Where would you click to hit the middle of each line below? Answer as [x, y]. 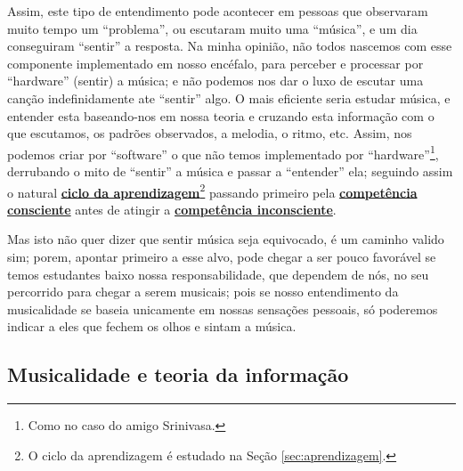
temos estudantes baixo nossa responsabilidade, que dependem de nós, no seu [218, 274]
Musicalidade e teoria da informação [178, 374]
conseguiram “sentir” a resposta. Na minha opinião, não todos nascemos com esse [230, 46]
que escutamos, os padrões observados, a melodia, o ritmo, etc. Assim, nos [210, 133]
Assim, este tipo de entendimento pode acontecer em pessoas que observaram [218, 11]
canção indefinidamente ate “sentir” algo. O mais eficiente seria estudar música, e [229, 97]
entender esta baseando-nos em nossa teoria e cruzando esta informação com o [221, 115]
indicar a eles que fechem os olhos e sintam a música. [152, 326]
